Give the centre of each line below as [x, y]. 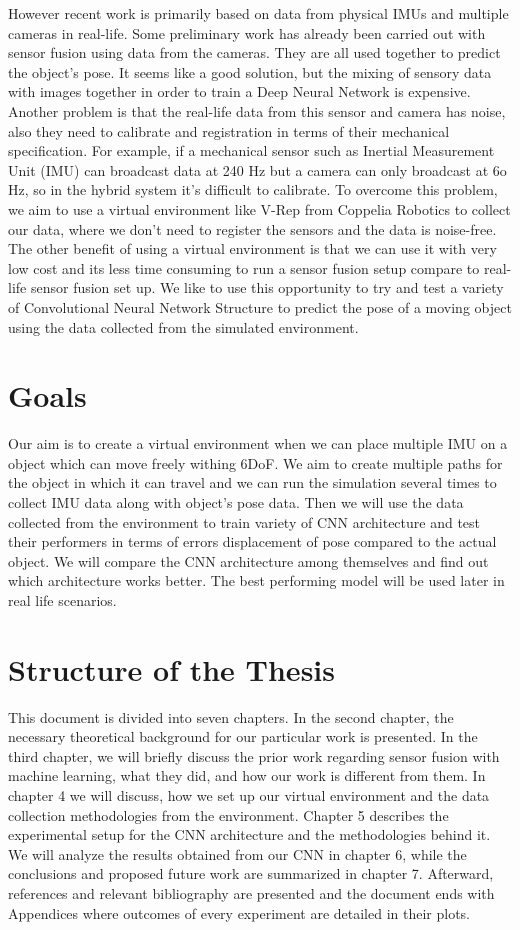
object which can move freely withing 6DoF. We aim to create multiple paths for [255, 462]
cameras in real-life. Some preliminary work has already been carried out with [247, 32]
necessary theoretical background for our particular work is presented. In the [243, 736]
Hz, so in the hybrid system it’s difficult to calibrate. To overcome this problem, [253, 189]
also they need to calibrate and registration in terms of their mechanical [229, 130]
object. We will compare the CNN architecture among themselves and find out [248, 560]
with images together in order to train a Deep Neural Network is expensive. [239, 91]
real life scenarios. [62, 599]
